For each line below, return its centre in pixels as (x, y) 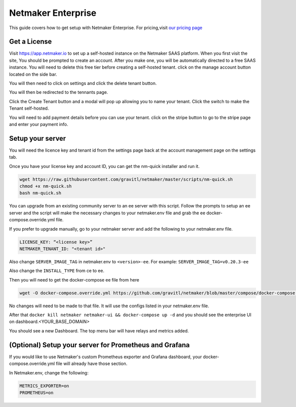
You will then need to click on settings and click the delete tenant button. (83, 83)
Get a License (30, 42)
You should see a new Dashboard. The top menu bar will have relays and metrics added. (99, 330)
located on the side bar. (33, 74)
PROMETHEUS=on (37, 392)
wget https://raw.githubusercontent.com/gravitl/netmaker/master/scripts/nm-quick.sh (126, 179)
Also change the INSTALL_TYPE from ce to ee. (57, 271)
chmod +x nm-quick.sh (46, 186)
